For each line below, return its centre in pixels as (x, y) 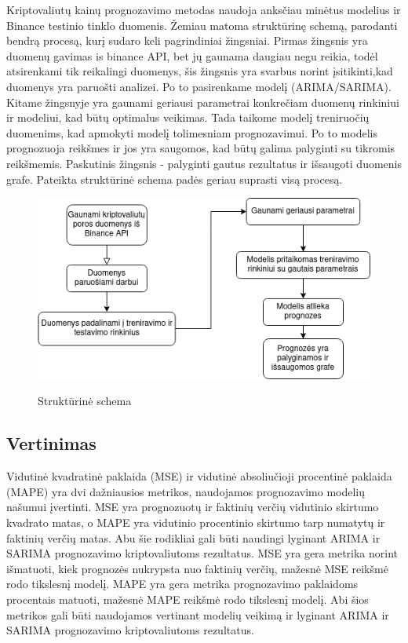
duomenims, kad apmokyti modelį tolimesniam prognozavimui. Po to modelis (192, 132)
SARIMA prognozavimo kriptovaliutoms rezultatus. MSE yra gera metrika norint (202, 553)
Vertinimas (51, 443)
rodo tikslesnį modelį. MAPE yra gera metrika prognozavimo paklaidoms (182, 584)
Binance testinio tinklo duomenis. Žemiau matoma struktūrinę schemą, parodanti (202, 25)
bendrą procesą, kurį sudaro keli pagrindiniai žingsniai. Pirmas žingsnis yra (187, 40)
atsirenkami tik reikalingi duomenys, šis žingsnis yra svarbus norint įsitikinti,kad (200, 71)
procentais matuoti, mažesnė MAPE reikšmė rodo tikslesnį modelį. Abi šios (188, 599)
